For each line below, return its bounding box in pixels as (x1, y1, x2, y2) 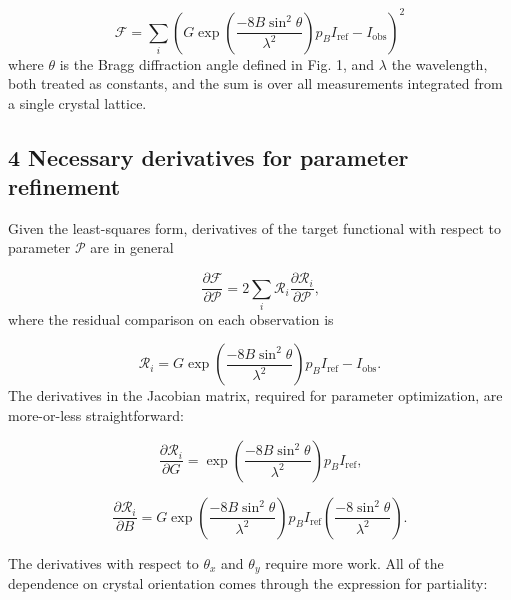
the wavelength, (391, 53, 488, 74)
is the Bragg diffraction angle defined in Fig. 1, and (59, 53, 375, 74)
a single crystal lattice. (8, 92, 147, 113)
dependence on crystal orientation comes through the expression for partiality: (8, 573, 488, 594)
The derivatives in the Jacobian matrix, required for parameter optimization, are (8, 385, 503, 406)
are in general (90, 237, 174, 258)
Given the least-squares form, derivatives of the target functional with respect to (8, 217, 501, 238)
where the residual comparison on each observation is (8, 308, 334, 329)
